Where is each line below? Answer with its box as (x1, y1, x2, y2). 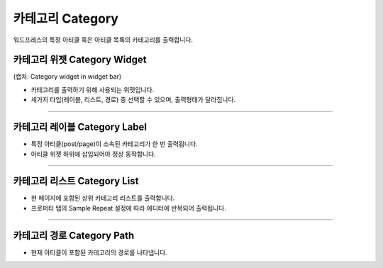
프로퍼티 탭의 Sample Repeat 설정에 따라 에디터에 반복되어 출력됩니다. (30, 203, 227, 212)
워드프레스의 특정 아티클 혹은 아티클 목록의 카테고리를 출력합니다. (13, 35, 194, 44)
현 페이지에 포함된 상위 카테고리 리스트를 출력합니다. (30, 194, 175, 202)
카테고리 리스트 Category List (13, 175, 139, 187)
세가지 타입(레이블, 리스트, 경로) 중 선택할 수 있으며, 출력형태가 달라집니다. (30, 96, 236, 104)
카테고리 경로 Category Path (13, 229, 135, 241)
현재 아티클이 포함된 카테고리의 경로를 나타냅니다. (30, 248, 168, 257)
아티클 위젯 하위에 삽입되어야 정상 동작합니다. (30, 150, 156, 158)
